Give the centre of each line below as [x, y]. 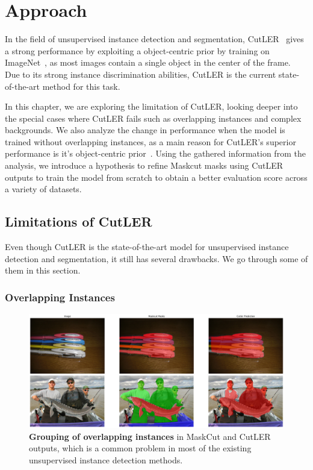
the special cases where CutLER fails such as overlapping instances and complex [153, 118]
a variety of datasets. [43, 189]
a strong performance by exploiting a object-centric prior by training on [137, 50]
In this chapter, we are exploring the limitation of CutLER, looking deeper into [151, 106]
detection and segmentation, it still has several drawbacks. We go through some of [156, 258]
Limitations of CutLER [79, 221]
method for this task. [81, 86]
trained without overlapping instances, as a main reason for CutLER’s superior [150, 141]
